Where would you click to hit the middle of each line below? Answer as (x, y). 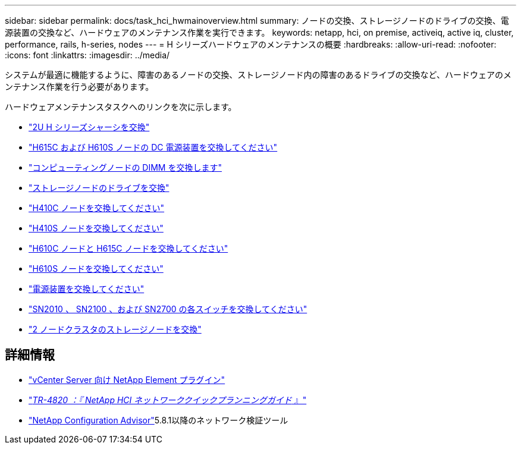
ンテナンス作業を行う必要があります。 (79, 87)
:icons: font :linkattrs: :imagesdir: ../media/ (87, 55)
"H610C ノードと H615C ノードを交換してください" (128, 248)
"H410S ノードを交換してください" (96, 228)
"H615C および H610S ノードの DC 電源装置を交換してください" (153, 147)
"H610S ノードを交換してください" (96, 269)
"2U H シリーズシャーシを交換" (89, 127)
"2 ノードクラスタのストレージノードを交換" (115, 329)
